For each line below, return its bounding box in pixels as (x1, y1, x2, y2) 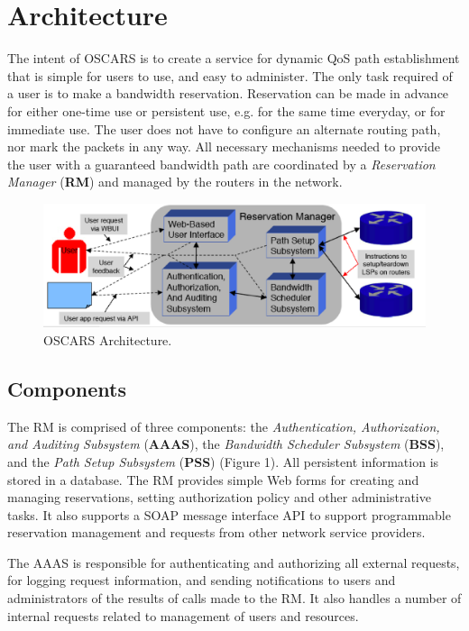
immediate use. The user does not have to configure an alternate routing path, (7, 119, 441, 138)
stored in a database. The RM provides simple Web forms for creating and (7, 470, 419, 489)
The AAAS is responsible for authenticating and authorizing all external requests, (7, 553, 460, 572)
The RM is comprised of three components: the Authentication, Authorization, (7, 416, 440, 435)
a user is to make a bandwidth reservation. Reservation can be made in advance (7, 84, 449, 103)
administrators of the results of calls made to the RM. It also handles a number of (7, 589, 462, 608)
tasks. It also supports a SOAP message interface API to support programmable (7, 505, 451, 524)
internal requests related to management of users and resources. (7, 606, 359, 625)
